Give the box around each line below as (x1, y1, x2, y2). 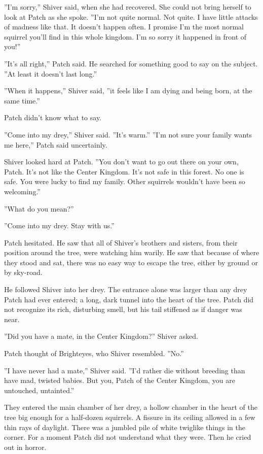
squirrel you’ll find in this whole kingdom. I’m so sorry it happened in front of (4, 31, 247, 42)
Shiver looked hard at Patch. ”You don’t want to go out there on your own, (4, 156, 239, 167)
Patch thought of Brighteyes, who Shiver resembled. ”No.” (4, 348, 184, 359)
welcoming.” (4, 186, 41, 196)
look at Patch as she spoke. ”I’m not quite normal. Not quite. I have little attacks (4, 11, 258, 22)
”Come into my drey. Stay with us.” (4, 220, 115, 231)
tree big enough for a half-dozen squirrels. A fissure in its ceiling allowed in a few (4, 412, 255, 422)
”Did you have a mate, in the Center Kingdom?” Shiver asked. (4, 331, 198, 341)
